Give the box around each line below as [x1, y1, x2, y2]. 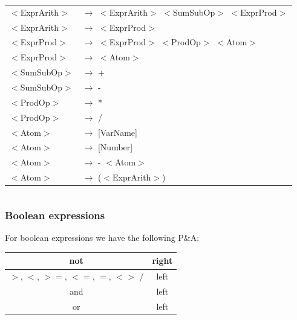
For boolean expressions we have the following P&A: [5, 231, 200, 244]
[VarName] [97, 126, 137, 138]
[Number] [97, 141, 133, 153]
